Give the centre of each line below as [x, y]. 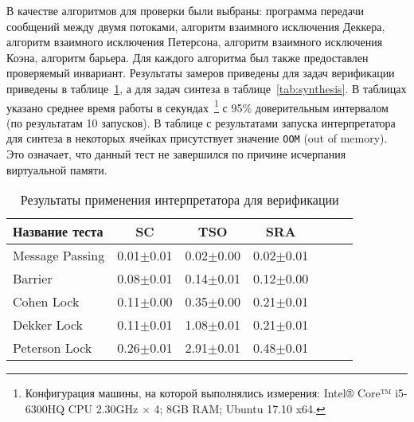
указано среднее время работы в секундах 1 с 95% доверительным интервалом [197, 106]
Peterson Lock [53, 348]
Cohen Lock [46, 302]
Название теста [58, 232]
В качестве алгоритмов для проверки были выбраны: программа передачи [185, 10]
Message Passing [59, 256]
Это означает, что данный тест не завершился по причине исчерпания [176, 154]
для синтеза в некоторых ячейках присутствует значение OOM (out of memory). [197, 138]
